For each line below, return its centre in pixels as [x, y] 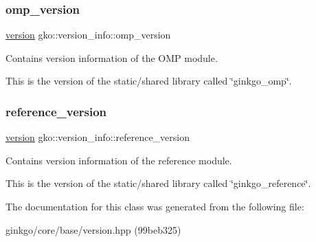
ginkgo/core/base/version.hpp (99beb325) [93, 229]
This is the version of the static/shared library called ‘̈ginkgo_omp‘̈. [149, 81]
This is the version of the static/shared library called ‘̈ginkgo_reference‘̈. [158, 183]
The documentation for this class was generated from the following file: [155, 206]
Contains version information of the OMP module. [112, 57]
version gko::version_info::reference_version [98, 137]
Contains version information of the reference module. [119, 160]
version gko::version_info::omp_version [88, 35]
